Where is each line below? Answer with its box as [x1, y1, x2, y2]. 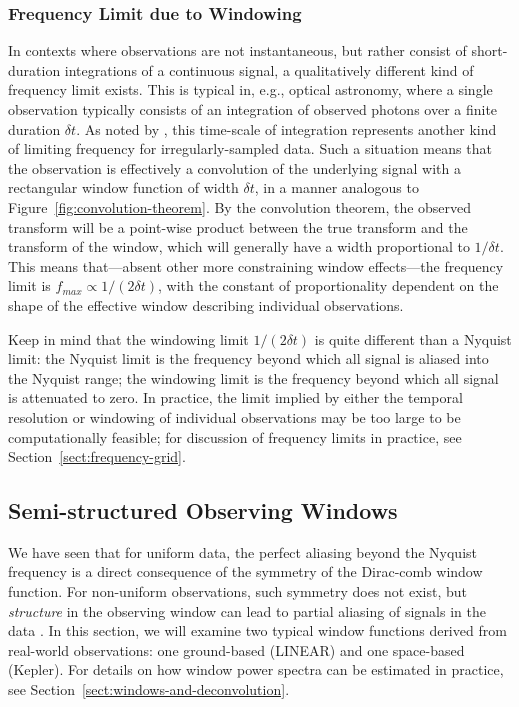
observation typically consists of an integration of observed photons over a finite [8, 99, 498, 119]
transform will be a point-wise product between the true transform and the [8, 216, 468, 237]
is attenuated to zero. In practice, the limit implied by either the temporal [8, 387, 463, 408]
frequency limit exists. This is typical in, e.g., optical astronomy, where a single [8, 79, 493, 100]
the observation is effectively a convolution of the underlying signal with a [8, 157, 461, 178]
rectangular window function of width [8, 177, 239, 198]
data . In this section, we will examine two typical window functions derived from [8, 620, 507, 641]
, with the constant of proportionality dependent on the [158, 275, 499, 296]
